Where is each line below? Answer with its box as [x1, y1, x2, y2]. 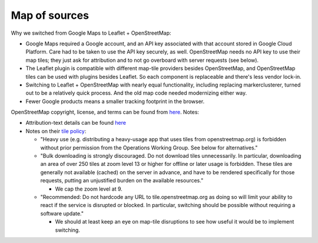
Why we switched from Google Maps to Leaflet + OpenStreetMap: [11, 29, 171, 36]
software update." [40, 209, 84, 217]
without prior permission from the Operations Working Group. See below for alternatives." [40, 144, 258, 151]
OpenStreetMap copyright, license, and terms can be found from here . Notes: [11, 109, 200, 116]
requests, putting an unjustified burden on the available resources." [40, 177, 204, 184]
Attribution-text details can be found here [25, 119, 127, 127]
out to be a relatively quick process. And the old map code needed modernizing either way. [25, 89, 247, 96]
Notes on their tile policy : [25, 127, 87, 135]
